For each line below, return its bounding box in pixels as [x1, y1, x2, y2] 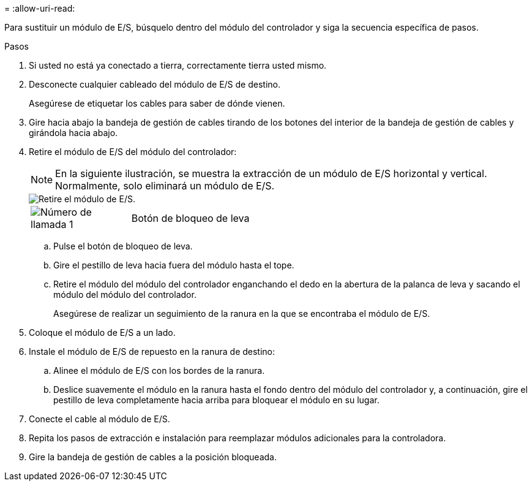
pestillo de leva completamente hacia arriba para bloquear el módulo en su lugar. [53, 395, 380, 405]
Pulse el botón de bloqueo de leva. [53, 241, 193, 251]
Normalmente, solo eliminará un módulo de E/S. [55, 180, 275, 192]
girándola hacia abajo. [29, 127, 118, 138]
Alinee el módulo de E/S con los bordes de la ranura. [53, 365, 265, 376]
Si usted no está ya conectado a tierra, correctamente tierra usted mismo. [29, 60, 327, 70]
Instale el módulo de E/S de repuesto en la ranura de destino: [29, 346, 275, 357]
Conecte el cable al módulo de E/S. [29, 414, 170, 424]
